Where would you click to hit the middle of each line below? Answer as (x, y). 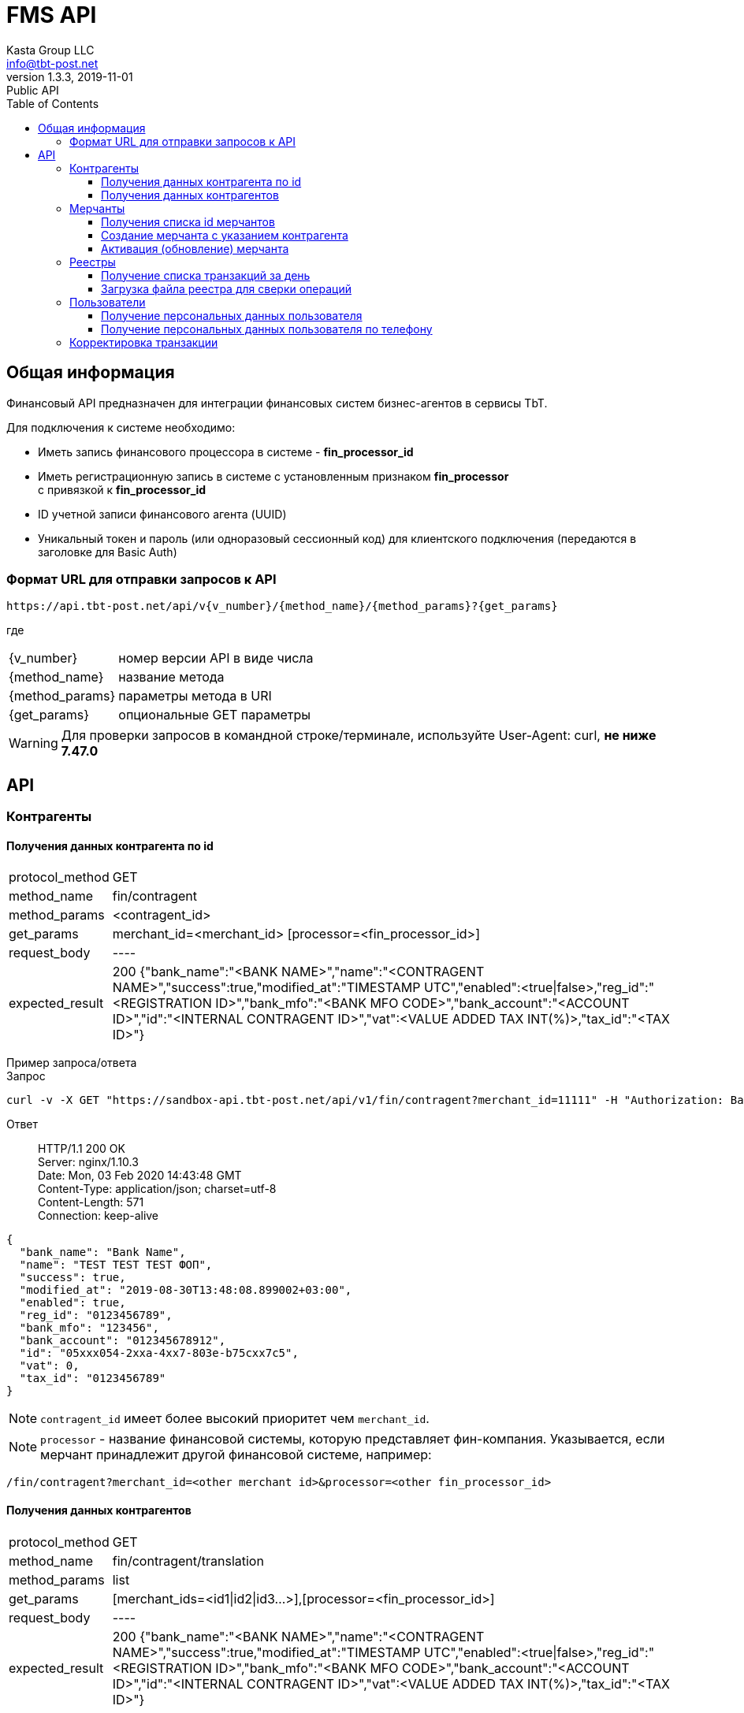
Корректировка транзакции (144, 342)
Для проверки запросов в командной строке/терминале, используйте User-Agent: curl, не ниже (359, 736)
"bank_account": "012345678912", (123, 1341)
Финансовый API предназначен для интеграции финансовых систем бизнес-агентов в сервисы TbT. (277, 403)
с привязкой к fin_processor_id (122, 489)
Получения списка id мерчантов (188, 221)
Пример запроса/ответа (72, 1063)
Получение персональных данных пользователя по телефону (267, 329)
